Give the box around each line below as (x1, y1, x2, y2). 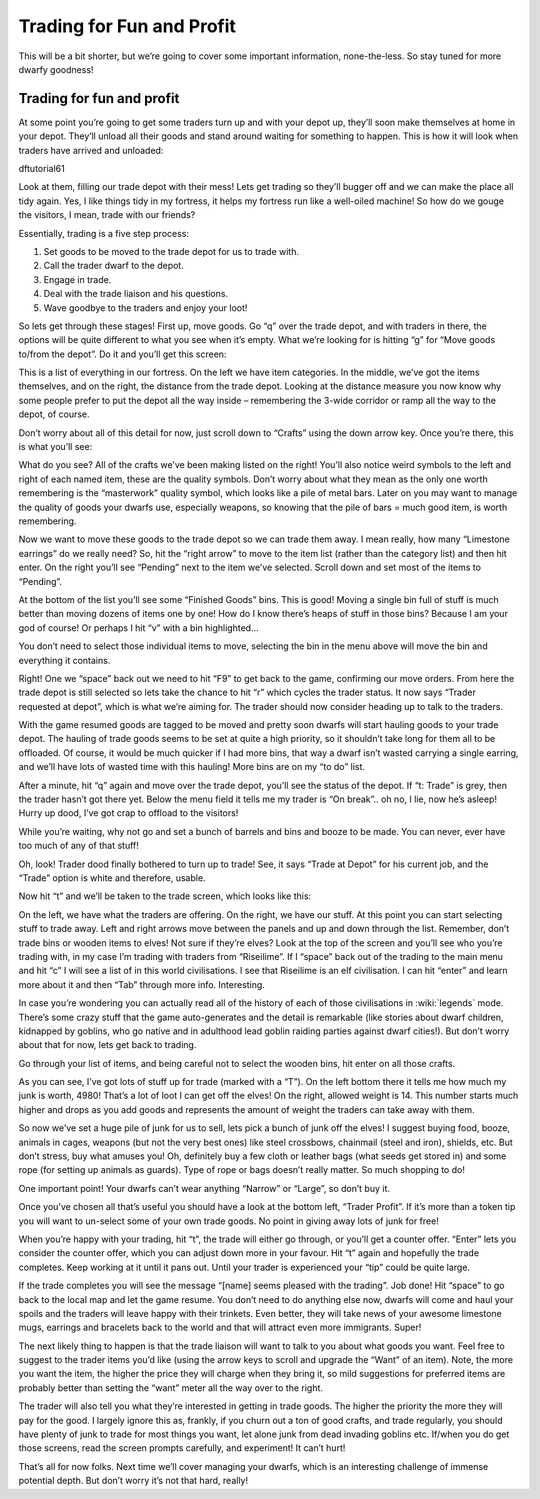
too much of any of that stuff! (18, 840, 140, 852)
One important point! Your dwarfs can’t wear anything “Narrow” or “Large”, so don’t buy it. (18, 1182, 390, 1194)
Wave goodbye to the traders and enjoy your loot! (43, 301, 248, 314)
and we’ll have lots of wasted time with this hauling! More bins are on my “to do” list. (18, 761, 365, 773)
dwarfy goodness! (18, 63, 94, 75)
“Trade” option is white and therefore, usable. (18, 871, 206, 884)
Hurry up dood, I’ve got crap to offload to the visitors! (18, 807, 239, 819)
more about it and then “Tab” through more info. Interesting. (18, 978, 265, 990)
